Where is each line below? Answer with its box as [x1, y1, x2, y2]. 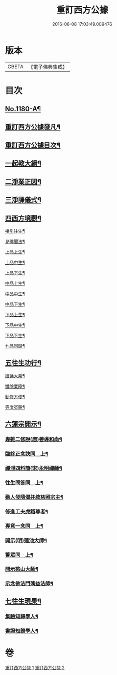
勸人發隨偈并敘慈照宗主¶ [5, 493, 64, 500]
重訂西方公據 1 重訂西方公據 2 [5, 665, 65, 671]
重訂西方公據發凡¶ [5, 123, 61, 131]
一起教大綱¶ [5, 159, 42, 168]
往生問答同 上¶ [5, 479, 44, 486]
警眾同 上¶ [5, 552, 33, 558]
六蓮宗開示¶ [5, 420, 42, 429]
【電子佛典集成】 [28, 63, 68, 70]
